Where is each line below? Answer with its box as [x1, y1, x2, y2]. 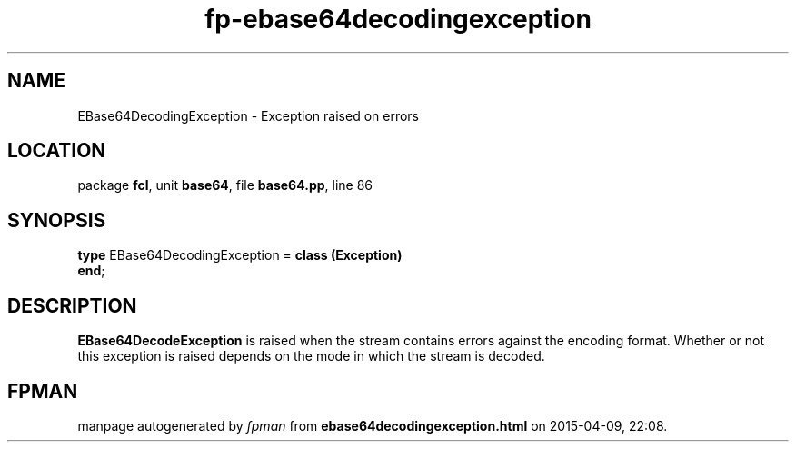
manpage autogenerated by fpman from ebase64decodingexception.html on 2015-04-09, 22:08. [77, 417, 668, 434]
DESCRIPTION [7, 294, 137, 317]
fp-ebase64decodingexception [204, 4, 592, 35]
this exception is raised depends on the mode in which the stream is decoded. [77, 348, 545, 364]
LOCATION [7, 139, 106, 163]
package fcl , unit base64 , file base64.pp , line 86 [77, 177, 373, 194]
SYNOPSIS [7, 208, 106, 232]
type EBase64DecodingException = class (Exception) [77, 247, 403, 264]
